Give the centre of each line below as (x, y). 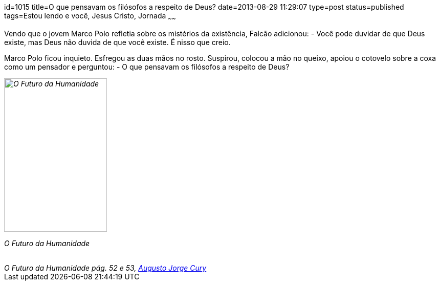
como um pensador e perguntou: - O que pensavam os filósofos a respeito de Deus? (147, 67)
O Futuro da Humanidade (47, 243)
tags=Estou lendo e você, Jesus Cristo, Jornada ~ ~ (90, 17)
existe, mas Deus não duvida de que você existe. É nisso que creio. (117, 42)
